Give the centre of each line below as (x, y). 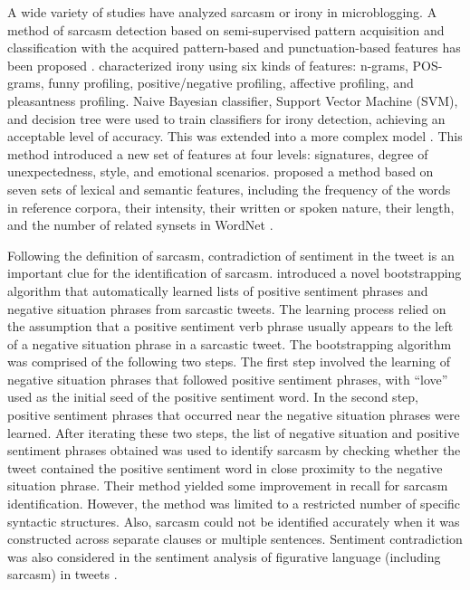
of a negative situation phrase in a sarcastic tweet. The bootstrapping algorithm (230, 343)
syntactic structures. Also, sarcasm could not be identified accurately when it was (234, 521)
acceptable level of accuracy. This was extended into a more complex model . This (235, 136)
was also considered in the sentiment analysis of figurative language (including (224, 556)
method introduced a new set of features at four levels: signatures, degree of (218, 153)
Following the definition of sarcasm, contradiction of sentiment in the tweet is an (231, 255)
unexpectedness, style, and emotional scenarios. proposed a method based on (221, 171)
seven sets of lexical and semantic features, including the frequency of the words (229, 189)
